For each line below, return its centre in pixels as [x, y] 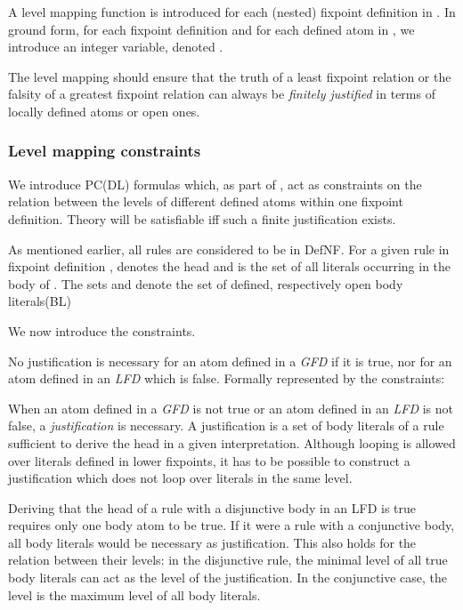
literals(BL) [40, 301]
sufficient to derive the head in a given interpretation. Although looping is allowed [232, 442]
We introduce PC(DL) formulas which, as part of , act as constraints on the [215, 184]
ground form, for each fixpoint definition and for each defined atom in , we [211, 29]
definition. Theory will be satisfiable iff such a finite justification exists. [202, 218]
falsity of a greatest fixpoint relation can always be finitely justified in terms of [222, 94]
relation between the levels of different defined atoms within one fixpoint [206, 201]
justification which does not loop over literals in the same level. [180, 478]
